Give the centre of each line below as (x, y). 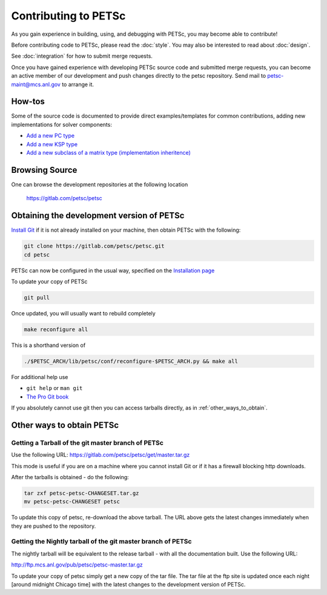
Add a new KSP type (52, 144)
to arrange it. (78, 84)
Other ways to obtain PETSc (65, 425)
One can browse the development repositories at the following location (100, 184)
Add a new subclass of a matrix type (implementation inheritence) (108, 152)
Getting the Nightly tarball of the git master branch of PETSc (101, 542)
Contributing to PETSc (68, 16)
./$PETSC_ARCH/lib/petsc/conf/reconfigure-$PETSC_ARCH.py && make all (131, 361)
